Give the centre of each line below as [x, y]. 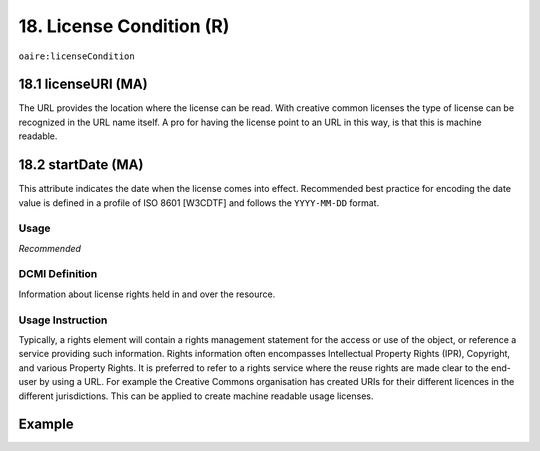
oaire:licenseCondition [76, 56]
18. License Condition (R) [124, 26]
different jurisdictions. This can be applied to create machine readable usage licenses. [196, 396]
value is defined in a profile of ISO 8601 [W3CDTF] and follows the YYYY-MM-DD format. [199, 202]
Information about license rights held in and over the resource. [147, 294]
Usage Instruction [63, 320]
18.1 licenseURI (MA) [83, 84]
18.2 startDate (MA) [81, 165]
